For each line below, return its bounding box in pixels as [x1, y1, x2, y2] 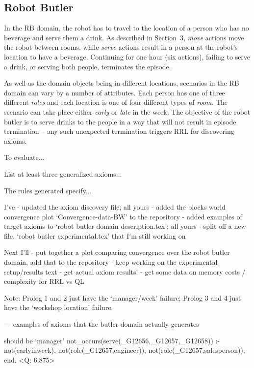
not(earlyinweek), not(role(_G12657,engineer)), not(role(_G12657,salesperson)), [4, 345, 245, 355]
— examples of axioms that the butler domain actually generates [4, 319, 199, 329]
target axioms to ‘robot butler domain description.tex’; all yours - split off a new [4, 221, 246, 231]
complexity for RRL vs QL [4, 276, 84, 286]
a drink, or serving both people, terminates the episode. [4, 61, 171, 71]
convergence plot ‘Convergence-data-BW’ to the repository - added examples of [4, 211, 242, 221]
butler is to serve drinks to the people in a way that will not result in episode [4, 116, 236, 126]
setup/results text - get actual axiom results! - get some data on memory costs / [4, 266, 246, 276]
